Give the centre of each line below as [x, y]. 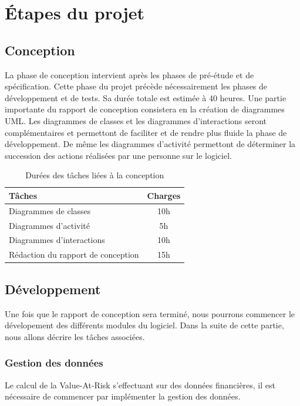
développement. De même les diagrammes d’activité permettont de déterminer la [150, 144]
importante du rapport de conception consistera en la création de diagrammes [145, 109]
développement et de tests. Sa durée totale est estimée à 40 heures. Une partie [146, 97]
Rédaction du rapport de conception [74, 254]
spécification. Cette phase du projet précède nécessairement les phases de [136, 86]
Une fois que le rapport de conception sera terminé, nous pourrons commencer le [150, 313]
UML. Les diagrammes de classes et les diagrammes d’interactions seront [136, 120]
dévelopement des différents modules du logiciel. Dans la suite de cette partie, [144, 325]
